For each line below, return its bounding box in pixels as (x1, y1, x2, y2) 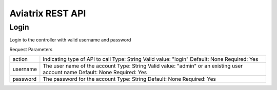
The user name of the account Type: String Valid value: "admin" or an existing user (43, 62, 243, 70)
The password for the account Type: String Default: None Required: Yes (43, 76, 216, 83)
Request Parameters (9, 46, 53, 52)
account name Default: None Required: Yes (43, 69, 147, 76)
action (12, 56, 28, 63)
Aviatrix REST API (9, 8, 86, 19)
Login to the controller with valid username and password (9, 37, 131, 43)
